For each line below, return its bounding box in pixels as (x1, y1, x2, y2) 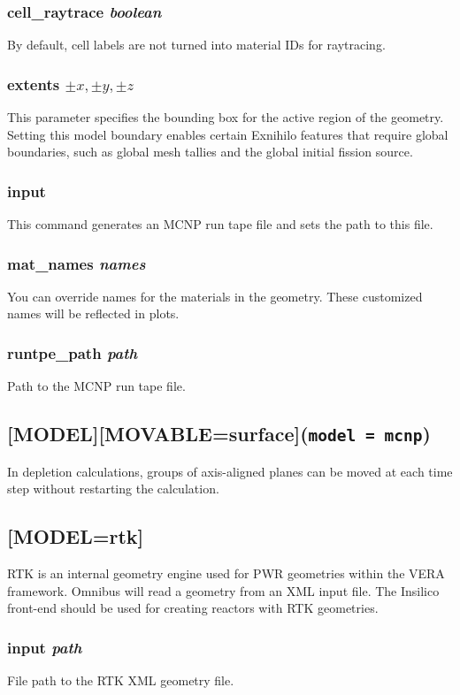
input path (7, 636, 82, 658)
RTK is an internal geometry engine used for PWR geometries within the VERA (7, 564, 445, 583)
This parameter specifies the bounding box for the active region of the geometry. (7, 108, 444, 126)
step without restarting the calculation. (7, 479, 219, 498)
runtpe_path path (7, 341, 138, 363)
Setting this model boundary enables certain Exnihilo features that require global (7, 125, 448, 143)
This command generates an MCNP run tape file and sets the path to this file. (7, 215, 433, 233)
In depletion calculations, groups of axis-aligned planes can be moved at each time (7, 462, 453, 480)
